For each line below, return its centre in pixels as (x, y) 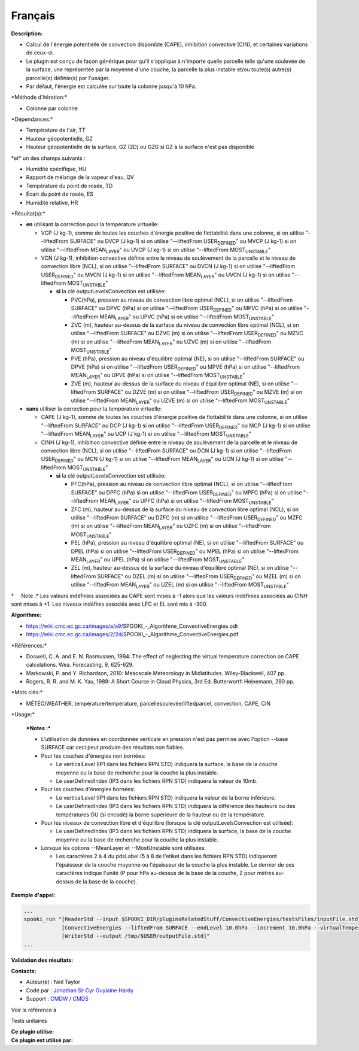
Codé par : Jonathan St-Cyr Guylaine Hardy (80, 990)
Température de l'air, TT (56, 130)
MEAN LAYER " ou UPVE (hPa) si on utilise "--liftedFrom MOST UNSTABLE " (158, 376)
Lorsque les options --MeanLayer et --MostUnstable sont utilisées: (124, 848)
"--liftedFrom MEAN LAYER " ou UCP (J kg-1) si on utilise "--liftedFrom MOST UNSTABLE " (146, 435)
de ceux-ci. (40, 53)
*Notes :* (38, 728)
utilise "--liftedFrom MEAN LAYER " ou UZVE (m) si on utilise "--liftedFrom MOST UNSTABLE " (180, 401)
